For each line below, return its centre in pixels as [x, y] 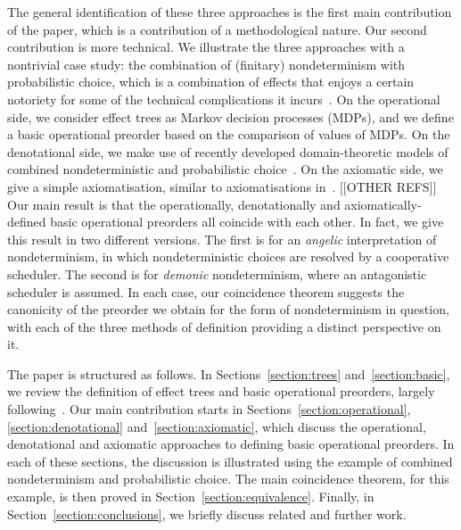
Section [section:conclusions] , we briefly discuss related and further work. [207, 513]
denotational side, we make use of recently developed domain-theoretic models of [228, 151]
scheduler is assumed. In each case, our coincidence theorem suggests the [206, 291]
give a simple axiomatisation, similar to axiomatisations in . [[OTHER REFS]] [222, 186]
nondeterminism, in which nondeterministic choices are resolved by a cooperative [228, 257]
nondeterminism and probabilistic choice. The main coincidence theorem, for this [228, 479]
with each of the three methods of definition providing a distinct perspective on [224, 326]
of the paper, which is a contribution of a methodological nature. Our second [217, 29]
